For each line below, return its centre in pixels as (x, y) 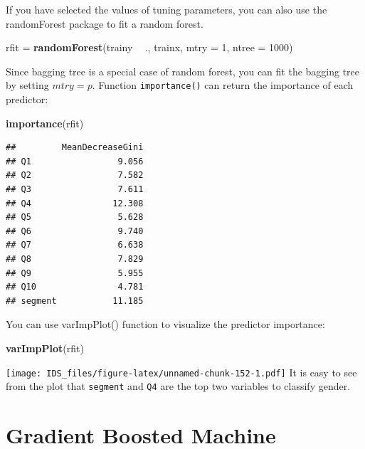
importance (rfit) (45, 123)
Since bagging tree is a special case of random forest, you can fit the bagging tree (183, 71)
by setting (27, 85)
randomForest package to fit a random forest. (105, 23)
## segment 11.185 (75, 301)
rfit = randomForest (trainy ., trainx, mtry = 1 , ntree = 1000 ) (149, 47)
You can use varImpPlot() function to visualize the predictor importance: (165, 324)
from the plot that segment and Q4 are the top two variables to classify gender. (178, 386)
